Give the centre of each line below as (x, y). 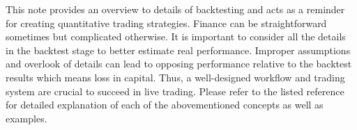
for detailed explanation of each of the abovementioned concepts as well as (165, 105)
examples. (26, 118)
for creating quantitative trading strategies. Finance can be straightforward (166, 23)
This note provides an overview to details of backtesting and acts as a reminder (175, 9)
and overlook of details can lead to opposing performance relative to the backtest (179, 64)
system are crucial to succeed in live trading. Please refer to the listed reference (175, 91)
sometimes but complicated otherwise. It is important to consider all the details (176, 36)
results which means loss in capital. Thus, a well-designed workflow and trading (175, 77)
